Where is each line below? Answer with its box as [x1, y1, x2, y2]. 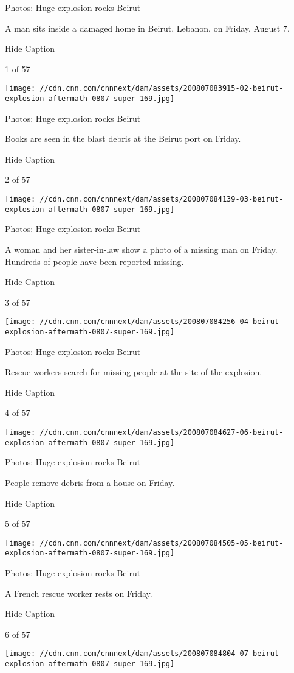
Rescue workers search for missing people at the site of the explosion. [5, 365, 262, 378]
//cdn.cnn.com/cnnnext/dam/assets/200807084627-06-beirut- [39, 428, 284, 437]
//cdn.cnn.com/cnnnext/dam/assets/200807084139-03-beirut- [39, 195, 284, 204]
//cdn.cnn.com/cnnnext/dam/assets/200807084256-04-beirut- [39, 317, 284, 326]
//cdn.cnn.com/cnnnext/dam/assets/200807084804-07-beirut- [39, 649, 284, 658]
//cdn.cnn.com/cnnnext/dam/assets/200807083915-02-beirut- [39, 84, 284, 93]
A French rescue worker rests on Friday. [5, 587, 152, 599]
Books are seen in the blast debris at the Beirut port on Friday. [5, 132, 241, 145]
